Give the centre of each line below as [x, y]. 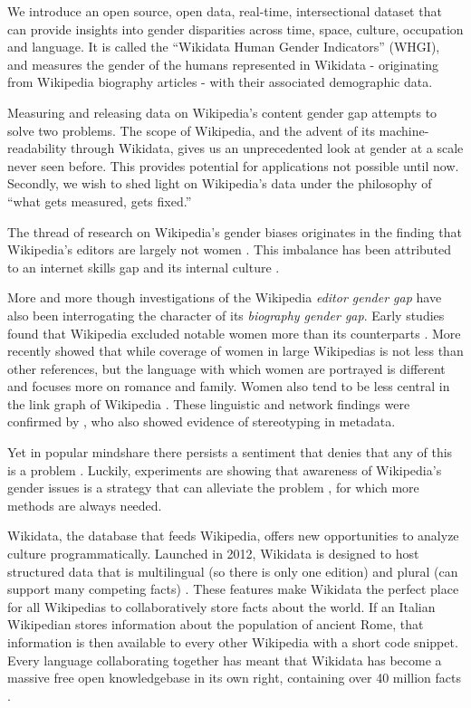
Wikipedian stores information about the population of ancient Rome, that [216, 624]
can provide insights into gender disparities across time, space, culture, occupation [235, 29]
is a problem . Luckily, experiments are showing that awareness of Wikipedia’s [225, 469]
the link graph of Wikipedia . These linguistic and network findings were [209, 403]
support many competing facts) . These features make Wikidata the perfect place [233, 589]
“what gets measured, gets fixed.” [100, 201]
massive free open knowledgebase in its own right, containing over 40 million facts [234, 678]
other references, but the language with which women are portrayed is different [226, 368]
